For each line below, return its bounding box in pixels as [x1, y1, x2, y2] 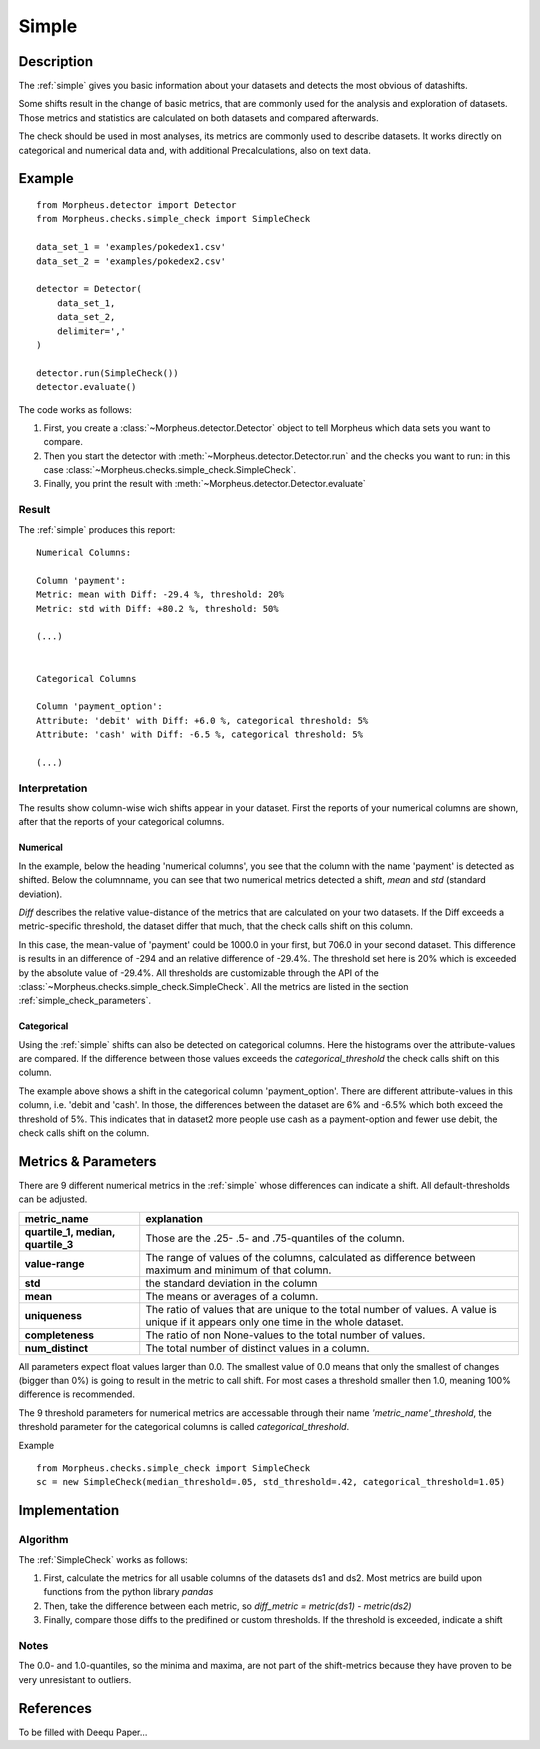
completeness [24, 1328, 95, 1342]
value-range [24, 1256, 85, 1270]
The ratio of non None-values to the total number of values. [145, 1328, 426, 1342]
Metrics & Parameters [18, 1153, 157, 1170]
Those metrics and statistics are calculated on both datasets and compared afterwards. [18, 111, 379, 124]
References [18, 1700, 92, 1717]
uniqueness [24, 1308, 82, 1322]
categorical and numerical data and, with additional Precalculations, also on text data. [18, 144, 372, 156]
